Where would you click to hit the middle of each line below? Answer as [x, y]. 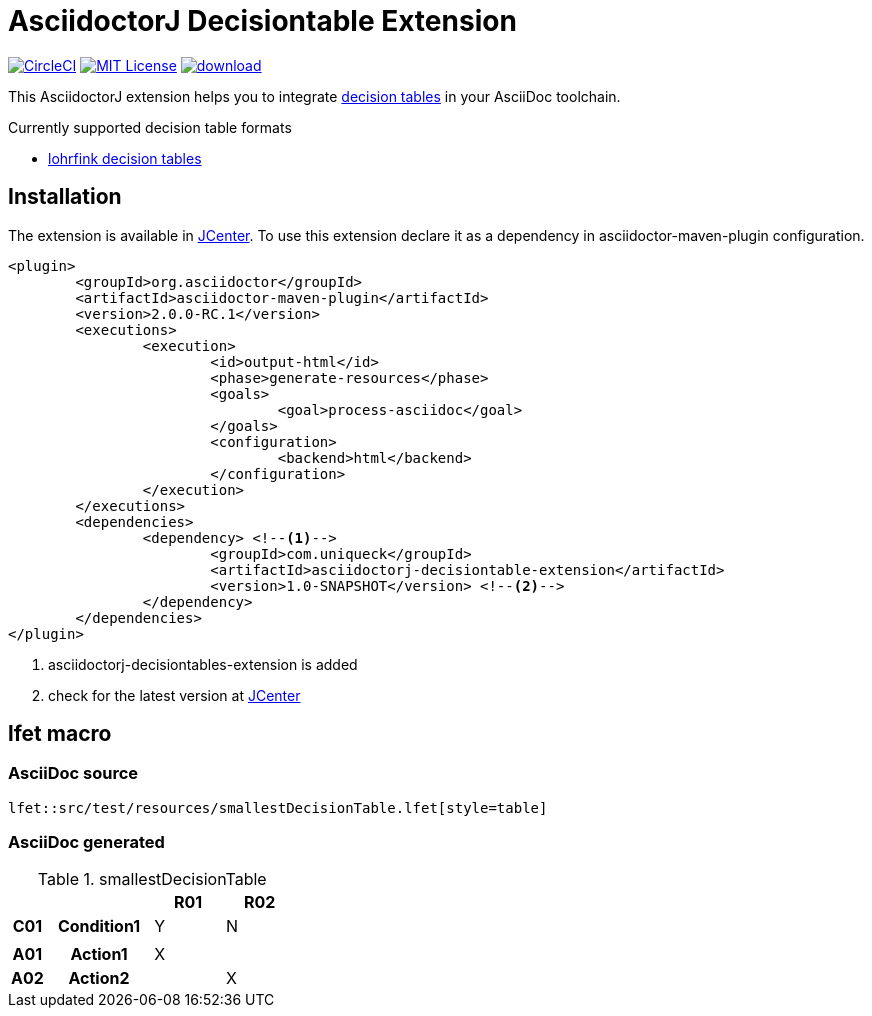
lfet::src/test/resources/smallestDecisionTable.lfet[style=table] [278, 807]
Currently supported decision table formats [150, 127]
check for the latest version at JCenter [174, 695]
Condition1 [99, 925]
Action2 [99, 977]
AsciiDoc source [73, 773]
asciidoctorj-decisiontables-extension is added [203, 664]
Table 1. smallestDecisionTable [152, 878]
